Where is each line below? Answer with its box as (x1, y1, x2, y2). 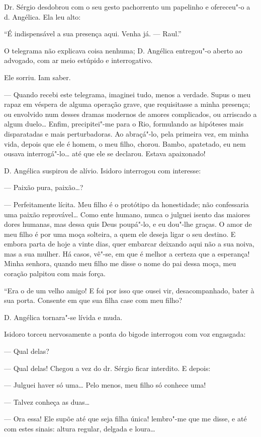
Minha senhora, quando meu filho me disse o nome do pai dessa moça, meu (4, 258, 236, 269)
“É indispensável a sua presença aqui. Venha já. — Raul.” (4, 28, 182, 39)
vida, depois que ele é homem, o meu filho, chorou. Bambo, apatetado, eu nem (4, 138, 246, 149)
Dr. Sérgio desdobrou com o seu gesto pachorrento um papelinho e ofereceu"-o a (4, 2, 250, 12)
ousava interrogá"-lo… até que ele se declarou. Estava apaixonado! (4, 148, 206, 159)
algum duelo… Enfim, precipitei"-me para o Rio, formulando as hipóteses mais (4, 118, 244, 129)
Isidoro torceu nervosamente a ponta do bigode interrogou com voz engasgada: (4, 329, 246, 339)
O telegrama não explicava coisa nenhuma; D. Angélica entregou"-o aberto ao (4, 45, 242, 55)
